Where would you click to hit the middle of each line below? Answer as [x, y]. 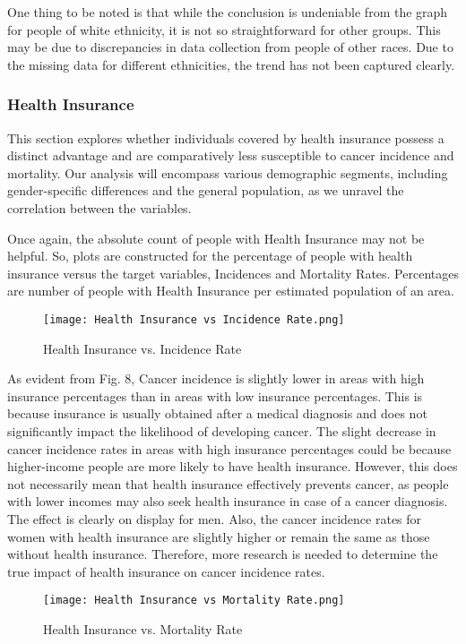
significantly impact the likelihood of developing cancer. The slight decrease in [222, 430]
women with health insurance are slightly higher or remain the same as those [219, 536]
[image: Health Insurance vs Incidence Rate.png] [194, 319]
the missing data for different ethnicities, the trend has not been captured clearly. [231, 64]
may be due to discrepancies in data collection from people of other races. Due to [230, 47]
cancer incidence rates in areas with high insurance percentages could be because [229, 448]
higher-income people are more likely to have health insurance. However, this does [233, 466]
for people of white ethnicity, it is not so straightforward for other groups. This [224, 29]
